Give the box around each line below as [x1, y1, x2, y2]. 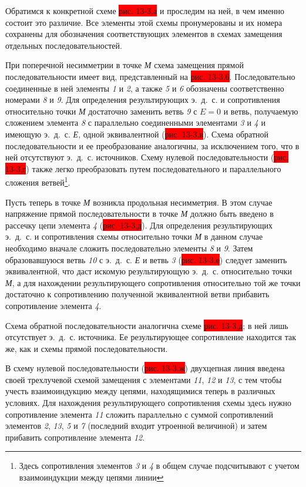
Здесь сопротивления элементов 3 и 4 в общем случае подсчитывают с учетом [19, 459, 300, 472]
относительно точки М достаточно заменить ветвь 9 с [5, 105, 197, 117]
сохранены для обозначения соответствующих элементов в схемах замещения [5, 28, 283, 40]
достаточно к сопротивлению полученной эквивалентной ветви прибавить [5, 288, 270, 300]
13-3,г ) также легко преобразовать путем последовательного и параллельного [5, 162, 281, 174]
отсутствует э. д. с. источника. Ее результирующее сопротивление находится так [5, 331, 296, 343]
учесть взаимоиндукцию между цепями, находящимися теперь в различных [5, 385, 275, 397]
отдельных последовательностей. [5, 39, 122, 51]
